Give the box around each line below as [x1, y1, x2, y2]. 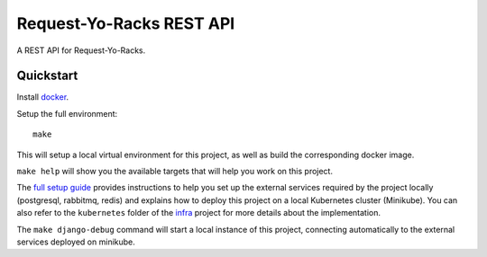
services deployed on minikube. [16, 236, 135, 247]
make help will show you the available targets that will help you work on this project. [16, 166, 334, 177]
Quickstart [16, 68, 78, 84]
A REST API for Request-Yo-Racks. [16, 45, 146, 56]
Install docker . [16, 92, 69, 102]
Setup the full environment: [16, 108, 118, 119]
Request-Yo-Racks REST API [16, 13, 235, 33]
